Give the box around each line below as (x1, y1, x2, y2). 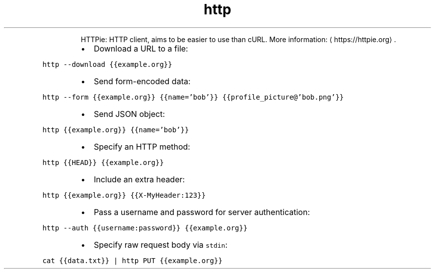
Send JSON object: (93, 109, 165, 119)
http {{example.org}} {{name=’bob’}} (42, 125, 189, 134)
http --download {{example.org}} (42, 60, 172, 68)
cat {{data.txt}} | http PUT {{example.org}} (42, 256, 222, 265)
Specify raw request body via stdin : (93, 239, 228, 250)
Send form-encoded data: (93, 76, 191, 86)
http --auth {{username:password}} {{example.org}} (42, 223, 248, 232)
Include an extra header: (93, 174, 185, 184)
